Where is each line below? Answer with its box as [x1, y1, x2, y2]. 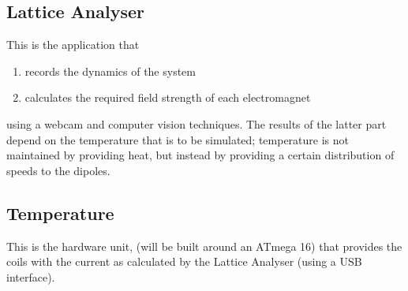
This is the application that [6, 36, 140, 53]
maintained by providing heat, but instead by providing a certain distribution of [6, 147, 395, 163]
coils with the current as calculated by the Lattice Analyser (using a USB [6, 253, 362, 270]
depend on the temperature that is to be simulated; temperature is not [6, 131, 349, 147]
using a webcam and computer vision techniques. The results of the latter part [6, 115, 387, 132]
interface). [6, 268, 55, 285]
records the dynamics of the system [24, 62, 196, 79]
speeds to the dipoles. [6, 162, 110, 178]
